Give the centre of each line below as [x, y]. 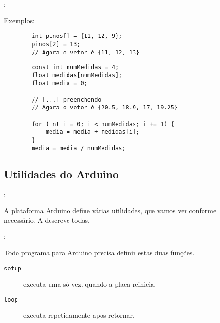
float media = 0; [59, 83]
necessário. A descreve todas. [47, 220]
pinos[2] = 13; [56, 44]
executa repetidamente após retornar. [79, 315]
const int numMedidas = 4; [75, 67]
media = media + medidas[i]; [93, 132]
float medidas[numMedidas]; [77, 75]
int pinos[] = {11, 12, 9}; [77, 36]
